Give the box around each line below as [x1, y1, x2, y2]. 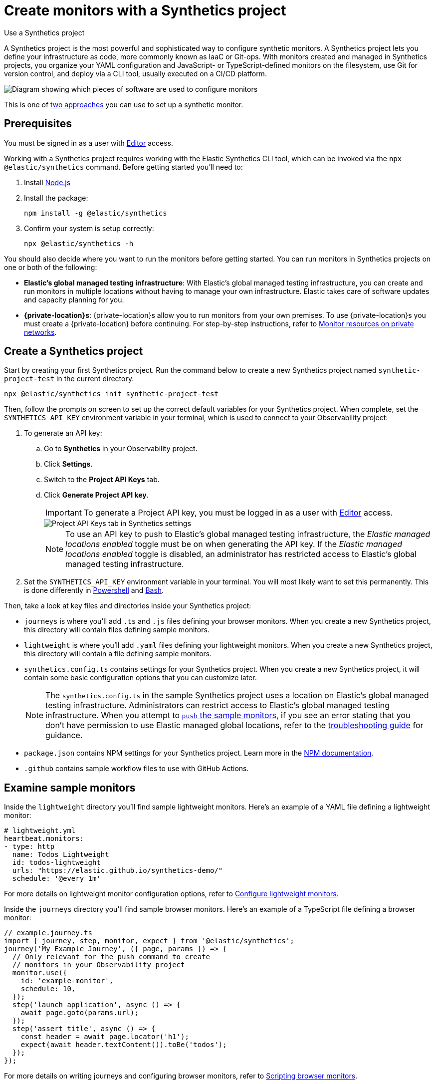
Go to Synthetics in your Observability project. [44, 444, 198, 453]
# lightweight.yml [4, 826, 76, 835]
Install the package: [24, 193, 88, 202]
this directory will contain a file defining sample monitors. [24, 649, 212, 658]
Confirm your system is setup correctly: [24, 224, 154, 233]
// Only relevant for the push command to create [12, 953, 211, 961]
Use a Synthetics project [4, 28, 85, 37]
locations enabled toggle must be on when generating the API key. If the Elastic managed [65, 539, 402, 549]
